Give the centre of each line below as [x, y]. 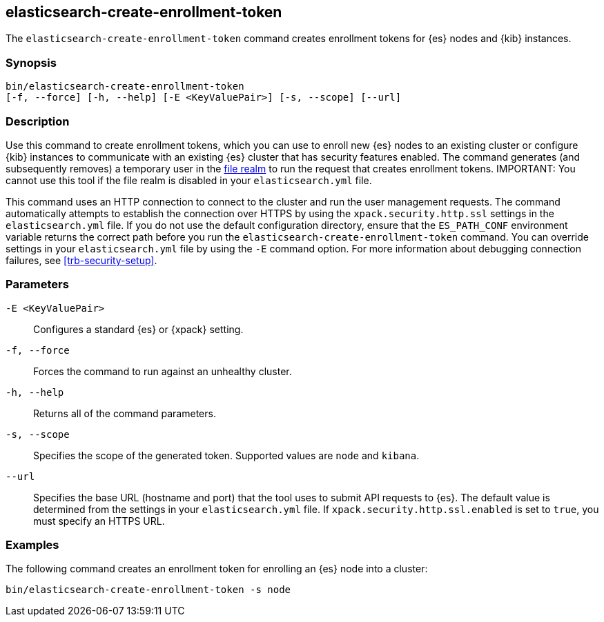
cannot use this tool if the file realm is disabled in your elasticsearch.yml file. [189, 180]
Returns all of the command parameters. [125, 413]
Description [38, 121]
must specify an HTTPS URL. [99, 521]
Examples [32, 545]
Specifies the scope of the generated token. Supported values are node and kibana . [226, 455]
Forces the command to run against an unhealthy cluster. [163, 371]
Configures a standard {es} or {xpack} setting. [138, 329]
